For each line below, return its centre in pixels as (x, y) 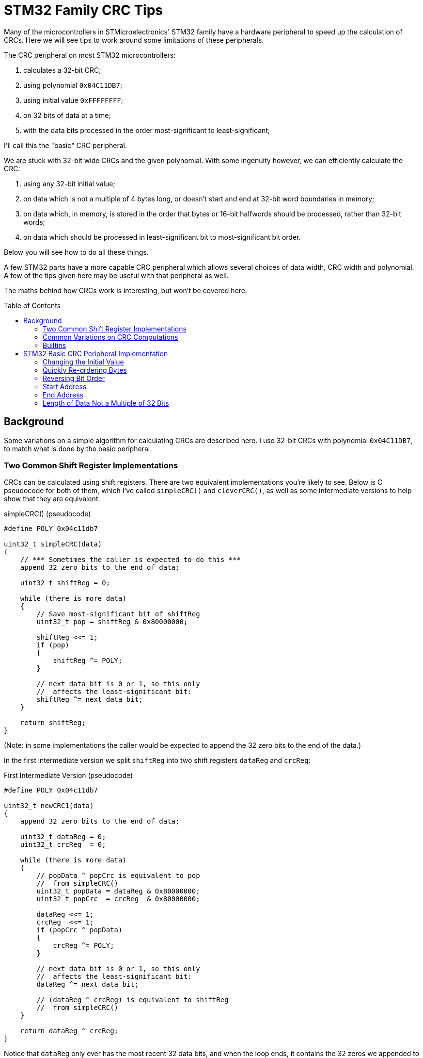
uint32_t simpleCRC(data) (53, 544)
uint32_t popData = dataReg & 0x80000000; (118, 891)
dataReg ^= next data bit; (88, 984)
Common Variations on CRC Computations (110, 337)
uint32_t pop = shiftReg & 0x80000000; (112, 622)
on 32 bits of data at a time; (67, 115)
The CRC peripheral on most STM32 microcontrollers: (90, 55)
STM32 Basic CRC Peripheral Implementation (96, 353)
